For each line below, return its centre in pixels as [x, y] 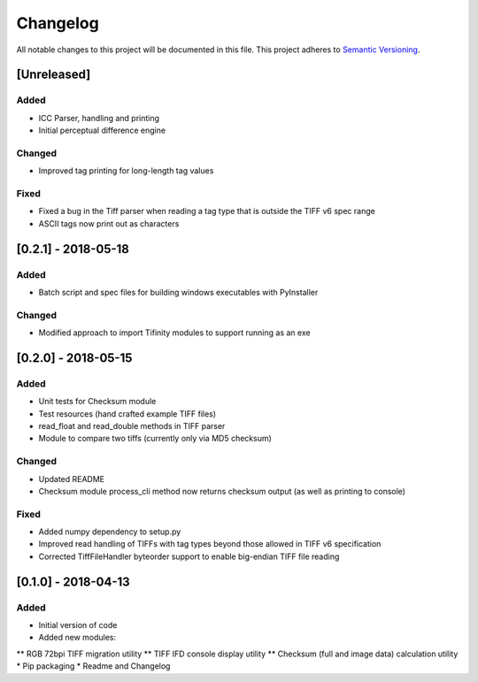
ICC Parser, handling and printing [99, 118]
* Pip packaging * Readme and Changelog [93, 666]
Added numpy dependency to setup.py [110, 532]
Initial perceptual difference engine [102, 130]
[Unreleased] [54, 75]
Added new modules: [77, 638]
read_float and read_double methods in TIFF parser [132, 426]
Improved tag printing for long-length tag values [126, 171]
